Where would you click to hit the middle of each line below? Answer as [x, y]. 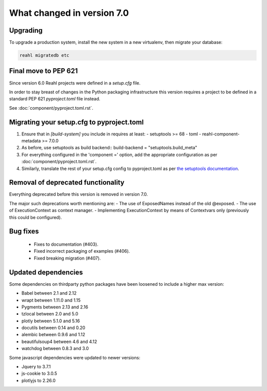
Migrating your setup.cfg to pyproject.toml [76, 122]
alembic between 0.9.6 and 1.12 [53, 335]
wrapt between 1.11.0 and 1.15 [51, 300]
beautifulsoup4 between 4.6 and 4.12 [59, 342]
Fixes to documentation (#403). [66, 244]
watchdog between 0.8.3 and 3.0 [55, 348]
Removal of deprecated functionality [67, 183]
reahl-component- [221, 134]
